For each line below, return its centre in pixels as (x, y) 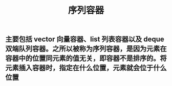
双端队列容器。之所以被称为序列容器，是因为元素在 (86, 49)
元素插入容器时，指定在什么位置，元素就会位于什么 (86, 68)
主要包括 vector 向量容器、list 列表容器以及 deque (85, 39)
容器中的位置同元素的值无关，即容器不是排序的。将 (86, 58)
